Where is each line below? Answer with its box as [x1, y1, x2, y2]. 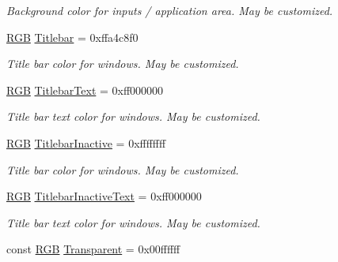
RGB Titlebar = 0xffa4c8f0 [6, 28, 139, 45]
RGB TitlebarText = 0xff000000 [6, 81, 164, 98]
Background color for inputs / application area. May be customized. [6, 2, 333, 18]
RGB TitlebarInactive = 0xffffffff [6, 134, 166, 151]
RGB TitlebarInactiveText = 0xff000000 [6, 188, 202, 204]
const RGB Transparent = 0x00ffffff [6, 241, 180, 257]
